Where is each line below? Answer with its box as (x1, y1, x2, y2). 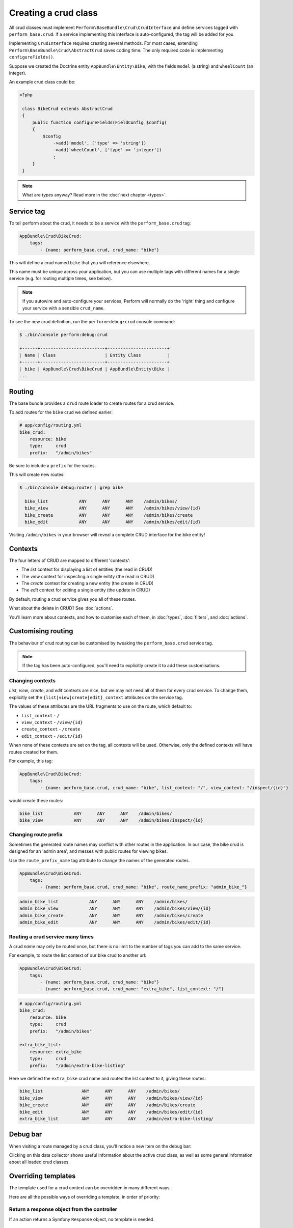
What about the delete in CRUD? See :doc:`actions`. (9, 605, 114, 611)
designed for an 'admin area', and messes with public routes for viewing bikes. (9, 848, 168, 854)
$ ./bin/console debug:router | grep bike (19, 485, 123, 491)
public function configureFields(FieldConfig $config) (32, 119, 167, 125)
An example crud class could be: (9, 79, 76, 85)
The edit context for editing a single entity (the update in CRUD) (21, 587, 150, 593)
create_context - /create (21, 726, 80, 732)
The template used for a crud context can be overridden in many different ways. (9, 1185, 171, 1191)
